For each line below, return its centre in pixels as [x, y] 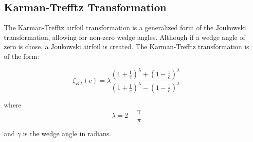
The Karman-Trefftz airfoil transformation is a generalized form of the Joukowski [125, 27]
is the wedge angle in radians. [67, 133]
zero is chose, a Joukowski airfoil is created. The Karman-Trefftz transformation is [126, 46]
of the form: [22, 56]
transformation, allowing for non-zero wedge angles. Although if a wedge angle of [125, 37]
